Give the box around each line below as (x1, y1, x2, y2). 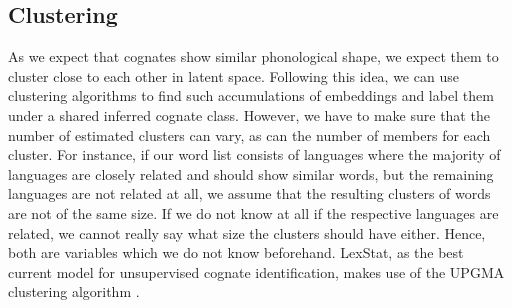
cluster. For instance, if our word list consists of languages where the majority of (8, 144, 501, 165)
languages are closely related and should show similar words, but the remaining (8, 163, 494, 184)
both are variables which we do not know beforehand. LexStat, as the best (8, 242, 464, 263)
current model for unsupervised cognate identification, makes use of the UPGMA (8, 261, 505, 282)
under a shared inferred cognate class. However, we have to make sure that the (8, 104, 490, 125)
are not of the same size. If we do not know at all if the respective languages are (8, 202, 499, 223)
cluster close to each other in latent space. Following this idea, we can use (8, 65, 459, 86)
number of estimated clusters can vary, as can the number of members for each (8, 124, 491, 145)
